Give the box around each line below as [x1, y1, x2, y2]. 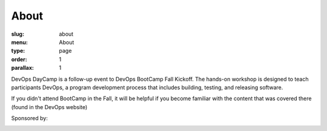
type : [11, 47, 25, 55]
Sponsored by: [11, 115, 48, 122]
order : [11, 55, 27, 63]
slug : [11, 30, 24, 38]
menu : [11, 38, 28, 45]
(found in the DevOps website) [11, 103, 88, 110]
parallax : [11, 64, 35, 72]
